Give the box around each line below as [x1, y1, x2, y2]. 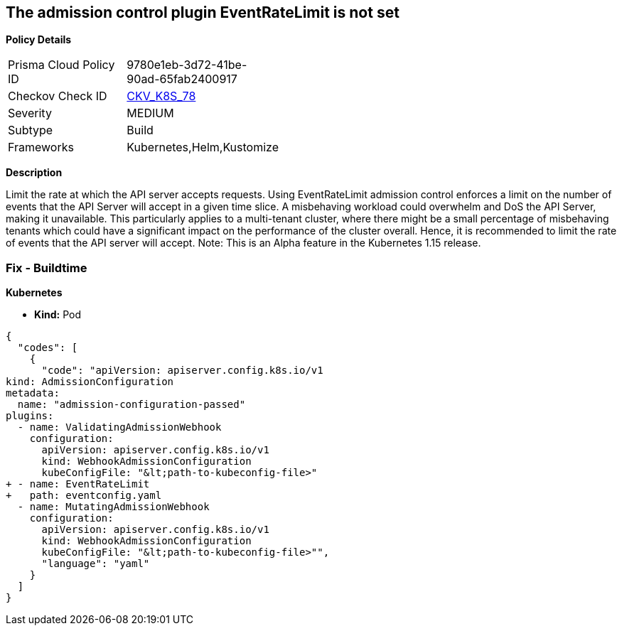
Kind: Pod [34, 308, 81, 321]
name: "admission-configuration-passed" [17, 399, 246, 411]
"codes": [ [17, 342, 78, 354]
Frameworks [8, 140, 74, 155]
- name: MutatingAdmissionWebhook [17, 501, 210, 513]
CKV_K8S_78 [127, 89, 196, 104]
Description [6, 166, 63, 179]
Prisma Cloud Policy [8, 58, 115, 72]
